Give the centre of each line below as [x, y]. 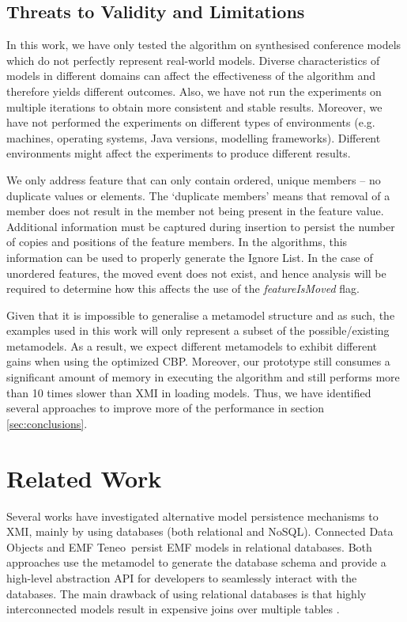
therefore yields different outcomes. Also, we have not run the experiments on [194, 91]
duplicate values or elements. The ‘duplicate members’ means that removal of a [198, 195]
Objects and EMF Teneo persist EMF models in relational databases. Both [189, 546]
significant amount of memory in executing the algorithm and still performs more [203, 377]
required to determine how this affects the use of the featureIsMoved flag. [183, 288]
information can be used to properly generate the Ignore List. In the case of [190, 257]
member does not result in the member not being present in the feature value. [195, 211]
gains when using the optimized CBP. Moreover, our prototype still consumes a [198, 361]
